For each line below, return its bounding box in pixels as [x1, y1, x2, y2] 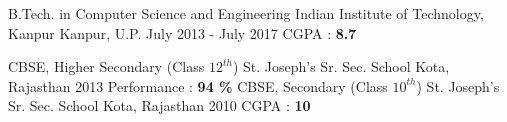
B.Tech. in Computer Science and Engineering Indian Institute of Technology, [8, 3, 484, 23]
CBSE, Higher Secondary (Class [8, 56, 205, 77]
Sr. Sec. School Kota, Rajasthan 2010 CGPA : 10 [8, 95, 311, 116]
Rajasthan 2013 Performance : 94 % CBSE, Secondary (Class [8, 75, 388, 96]
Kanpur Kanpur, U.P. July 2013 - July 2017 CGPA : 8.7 [8, 22, 357, 43]
